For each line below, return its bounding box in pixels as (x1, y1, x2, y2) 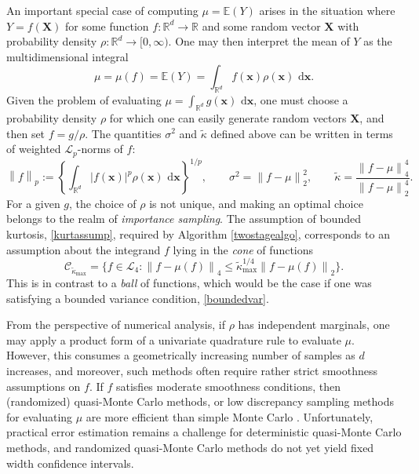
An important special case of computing (6, 2, 199, 18)
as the (363, 33, 392, 49)
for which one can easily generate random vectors (109, 109, 347, 126)
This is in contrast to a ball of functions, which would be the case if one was (6, 275, 372, 291)
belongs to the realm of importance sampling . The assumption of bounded (6, 210, 361, 227)
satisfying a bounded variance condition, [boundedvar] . (6, 290, 269, 306)
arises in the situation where (259, 2, 395, 18)
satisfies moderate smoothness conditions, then (115, 377, 341, 394)
